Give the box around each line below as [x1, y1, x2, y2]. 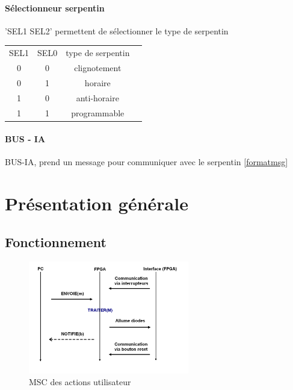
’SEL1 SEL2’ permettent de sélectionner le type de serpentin [5, 24, 229, 37]
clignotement [74, 61, 122, 74]
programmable [71, 106, 125, 119]
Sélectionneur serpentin [5, 1, 105, 14]
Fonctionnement [5, 232, 106, 251]
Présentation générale [5, 191, 188, 216]
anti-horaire [76, 91, 119, 104]
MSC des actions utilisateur [29, 376, 131, 388]
